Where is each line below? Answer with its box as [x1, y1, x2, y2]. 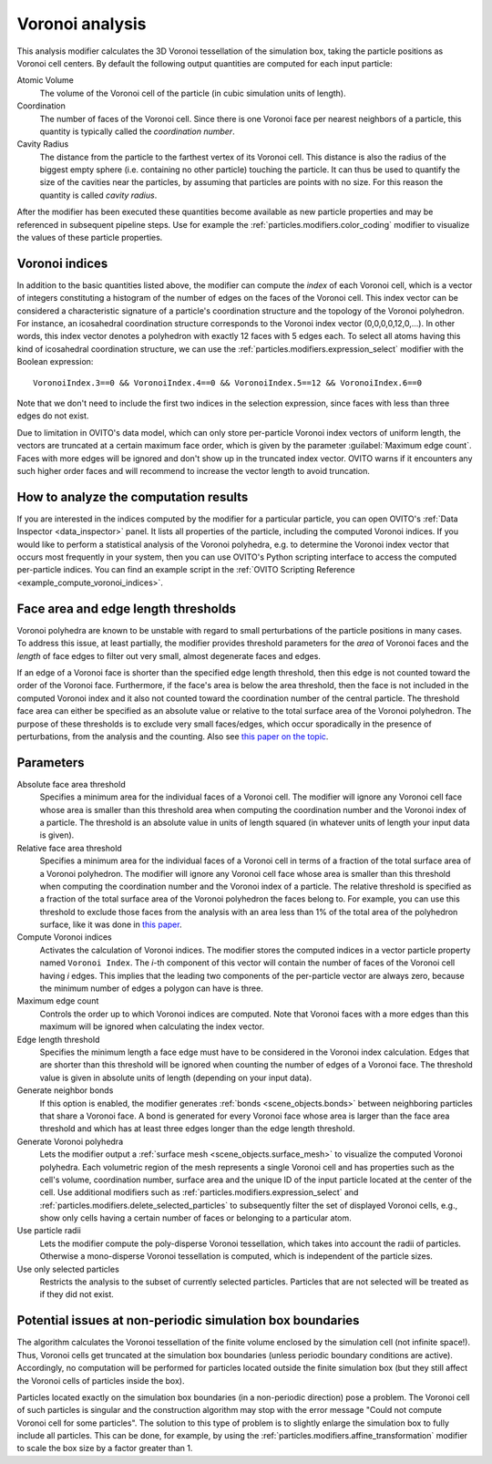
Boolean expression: [16, 356, 94, 367]
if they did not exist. [39, 1289, 114, 1300]
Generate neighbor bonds [16, 1085, 114, 1096]
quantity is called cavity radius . [39, 190, 158, 201]
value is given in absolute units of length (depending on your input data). [39, 1072, 313, 1083]
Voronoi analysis [16, 14, 147, 34]
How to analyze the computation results [16, 489, 249, 505]
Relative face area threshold [16, 842, 122, 853]
